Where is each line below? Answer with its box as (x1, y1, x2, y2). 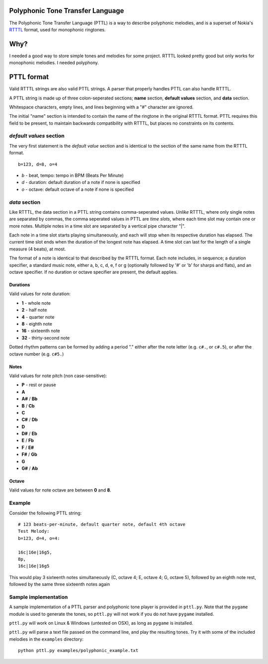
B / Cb (21, 403, 35, 409)
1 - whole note (21, 300, 51, 306)
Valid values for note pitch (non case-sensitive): (9, 373, 107, 379)
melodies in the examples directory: (9, 636, 84, 642)
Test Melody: (18, 528, 50, 534)
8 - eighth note (21, 321, 52, 327)
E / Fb (21, 437, 34, 443)
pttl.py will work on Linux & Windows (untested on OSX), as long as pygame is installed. (9, 620, 194, 626)
